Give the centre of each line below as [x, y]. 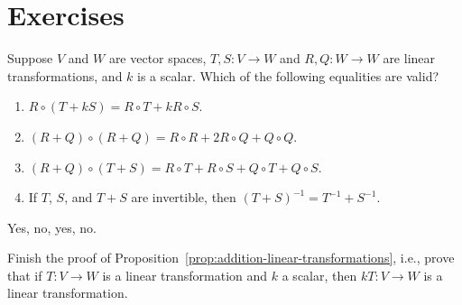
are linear [409, 58]
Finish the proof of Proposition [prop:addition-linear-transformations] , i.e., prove [231, 258]
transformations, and [65, 75]
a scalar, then [319, 275]
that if [25, 275]
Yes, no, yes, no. [52, 227]
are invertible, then [184, 197]
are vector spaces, [157, 58]
